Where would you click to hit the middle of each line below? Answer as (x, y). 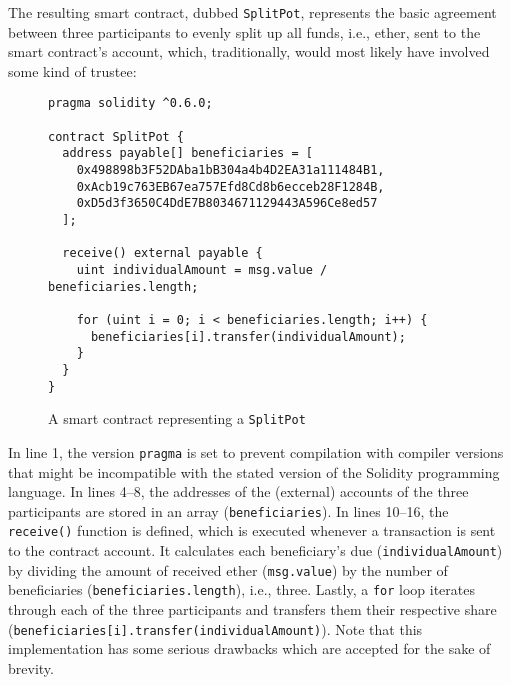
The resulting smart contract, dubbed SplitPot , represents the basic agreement (252, 12)
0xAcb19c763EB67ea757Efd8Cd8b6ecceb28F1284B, (230, 186)
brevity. (31, 667)
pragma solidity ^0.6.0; (130, 103)
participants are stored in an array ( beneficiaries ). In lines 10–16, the (228, 510)
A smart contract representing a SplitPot (177, 418)
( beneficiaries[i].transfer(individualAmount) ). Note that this (215, 628)
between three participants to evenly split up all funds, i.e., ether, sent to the (244, 31)
